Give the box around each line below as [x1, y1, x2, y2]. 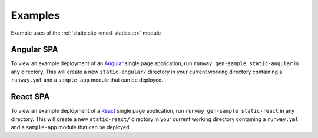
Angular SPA [11, 45, 58, 55]
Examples [11, 9, 60, 22]
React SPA [11, 92, 50, 102]
